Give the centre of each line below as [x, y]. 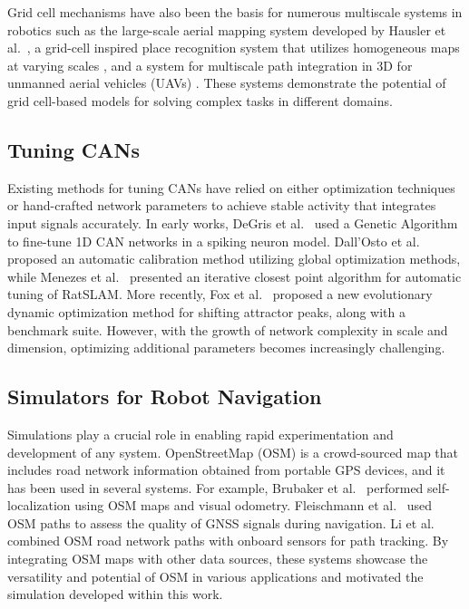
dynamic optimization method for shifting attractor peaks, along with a [206, 311]
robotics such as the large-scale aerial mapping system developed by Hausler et [227, 29]
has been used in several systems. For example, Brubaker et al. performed [215, 487]
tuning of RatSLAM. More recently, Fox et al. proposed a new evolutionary [220, 294]
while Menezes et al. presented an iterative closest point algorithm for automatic [234, 276]
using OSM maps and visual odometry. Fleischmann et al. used [254, 505]
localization [39, 505]
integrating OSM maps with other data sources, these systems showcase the [218, 559]
